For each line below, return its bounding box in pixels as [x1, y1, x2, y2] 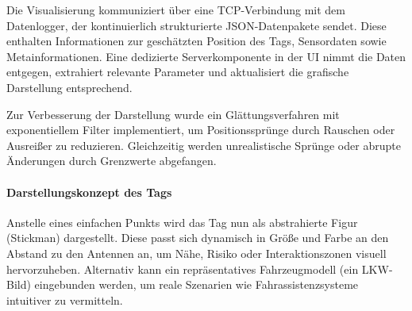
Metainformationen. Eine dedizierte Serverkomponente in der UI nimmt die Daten [6, 48, 406, 64]
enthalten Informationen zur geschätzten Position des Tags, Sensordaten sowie [6, 33, 387, 49]
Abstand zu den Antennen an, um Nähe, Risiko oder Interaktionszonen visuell [6, 244, 387, 261]
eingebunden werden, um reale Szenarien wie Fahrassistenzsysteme [34, 276, 359, 293]
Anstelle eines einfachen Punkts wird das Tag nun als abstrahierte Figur [6, 213, 358, 230]
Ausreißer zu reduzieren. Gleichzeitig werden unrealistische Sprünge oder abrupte [6, 136, 401, 153]
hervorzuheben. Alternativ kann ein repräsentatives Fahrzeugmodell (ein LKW [6, 260, 389, 277]
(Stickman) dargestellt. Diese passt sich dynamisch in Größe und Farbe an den [6, 229, 389, 246]
